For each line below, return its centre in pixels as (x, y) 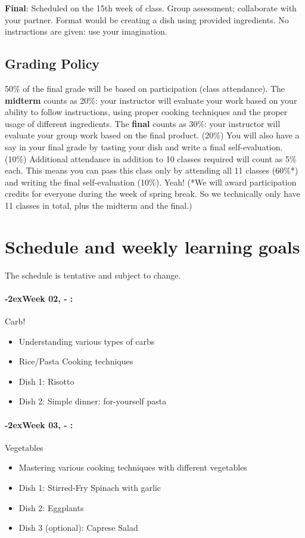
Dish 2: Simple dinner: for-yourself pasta (93, 401)
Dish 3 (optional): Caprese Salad (78, 528)
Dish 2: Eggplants (51, 507)
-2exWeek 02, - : (39, 298)
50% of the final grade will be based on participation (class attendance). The (145, 88)
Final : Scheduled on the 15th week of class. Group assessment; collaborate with (151, 8)
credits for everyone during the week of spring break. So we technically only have (152, 194)
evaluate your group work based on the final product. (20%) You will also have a (152, 135)
